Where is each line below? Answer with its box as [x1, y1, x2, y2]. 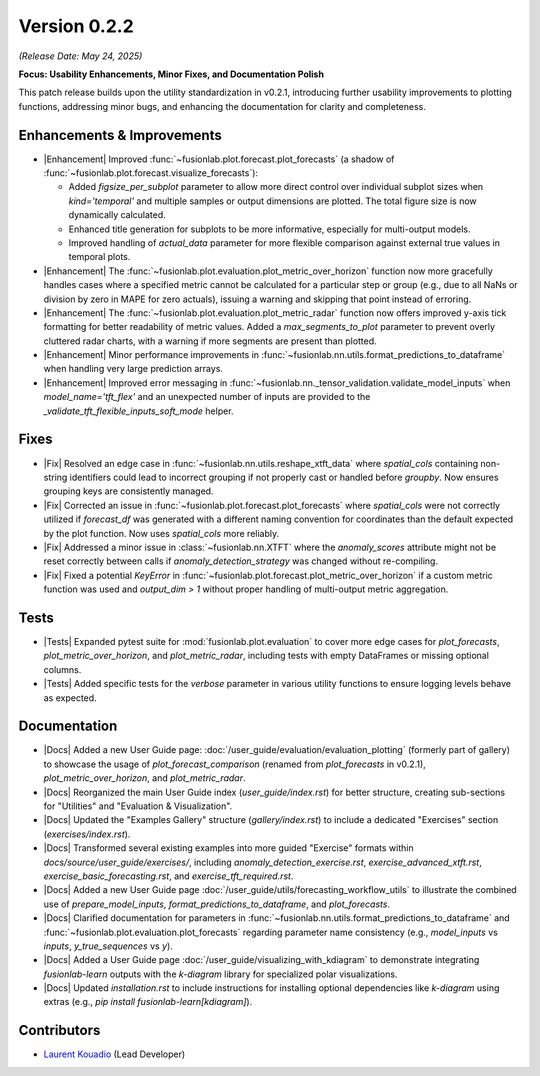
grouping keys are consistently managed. [43, 485, 214, 497]
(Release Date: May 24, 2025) [18, 50, 143, 62]
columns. [43, 663, 82, 675]
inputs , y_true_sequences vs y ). [43, 940, 174, 952]
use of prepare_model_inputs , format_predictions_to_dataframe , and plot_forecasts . [43, 898, 390, 910]
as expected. [43, 691, 97, 704]
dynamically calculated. [68, 209, 167, 221]
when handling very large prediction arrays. [43, 363, 224, 375]
